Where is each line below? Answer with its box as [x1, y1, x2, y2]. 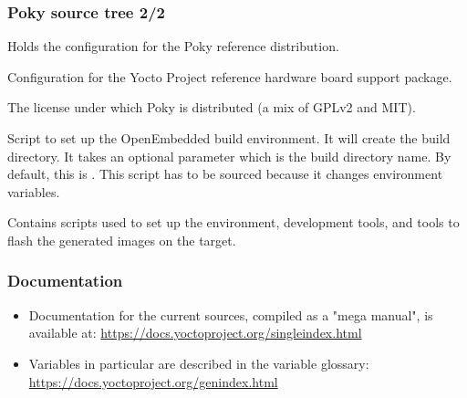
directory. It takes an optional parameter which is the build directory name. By [7, 146, 451, 165]
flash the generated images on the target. [7, 230, 236, 249]
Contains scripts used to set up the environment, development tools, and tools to [7, 213, 460, 232]
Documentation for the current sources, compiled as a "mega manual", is [28, 305, 433, 324]
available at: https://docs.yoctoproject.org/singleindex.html [28, 323, 362, 342]
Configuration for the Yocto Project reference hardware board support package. [7, 67, 452, 86]
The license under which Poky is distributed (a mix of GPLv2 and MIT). [7, 98, 416, 117]
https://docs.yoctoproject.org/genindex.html [28, 372, 278, 391]
